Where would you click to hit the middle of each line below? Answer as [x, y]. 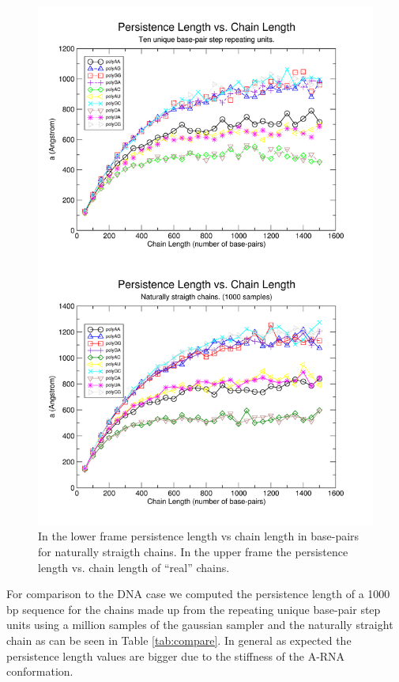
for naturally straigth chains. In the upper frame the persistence [193, 552]
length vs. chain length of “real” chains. [134, 567]
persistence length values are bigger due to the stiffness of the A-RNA [176, 655]
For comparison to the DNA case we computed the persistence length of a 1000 [198, 594]
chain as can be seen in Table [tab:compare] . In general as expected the [179, 640]
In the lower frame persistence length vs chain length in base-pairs [199, 536]
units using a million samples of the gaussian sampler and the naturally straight [200, 625]
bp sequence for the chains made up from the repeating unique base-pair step [194, 609]
